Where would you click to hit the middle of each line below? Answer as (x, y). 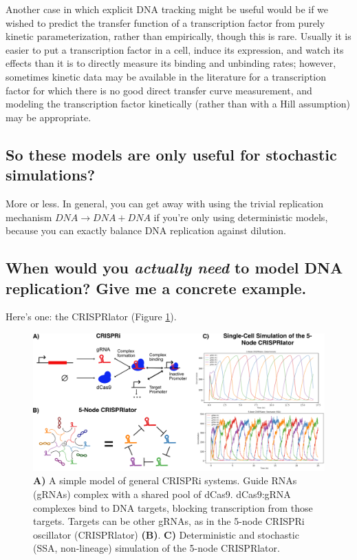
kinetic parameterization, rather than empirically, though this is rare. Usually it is (178, 36)
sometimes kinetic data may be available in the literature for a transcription (166, 76)
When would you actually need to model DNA (174, 268)
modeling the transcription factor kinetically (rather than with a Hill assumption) (178, 104)
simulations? (51, 175)
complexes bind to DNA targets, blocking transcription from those (173, 507)
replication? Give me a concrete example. (156, 288)
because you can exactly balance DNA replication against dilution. (146, 230)
